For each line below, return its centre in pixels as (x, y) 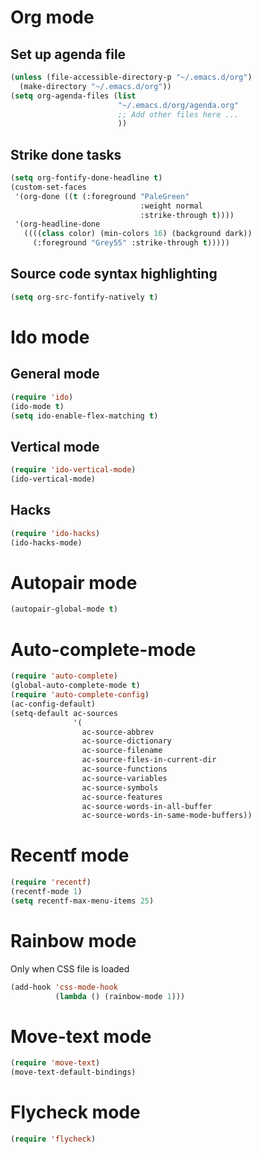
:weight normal (171, 206)
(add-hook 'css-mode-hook (64, 987)
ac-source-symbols (120, 787)
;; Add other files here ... (178, 114)
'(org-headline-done (57, 224)
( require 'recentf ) (51, 882)
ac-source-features (122, 797)
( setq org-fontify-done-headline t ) (86, 178)
